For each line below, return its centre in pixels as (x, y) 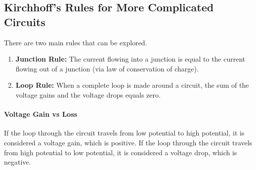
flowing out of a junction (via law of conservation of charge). (107, 68)
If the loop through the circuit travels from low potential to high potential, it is (124, 133)
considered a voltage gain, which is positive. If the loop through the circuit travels (128, 142)
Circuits (25, 21)
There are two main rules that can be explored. (76, 42)
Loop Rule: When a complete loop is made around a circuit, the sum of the (132, 85)
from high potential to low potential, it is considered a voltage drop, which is (121, 152)
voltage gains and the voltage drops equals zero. (88, 94)
